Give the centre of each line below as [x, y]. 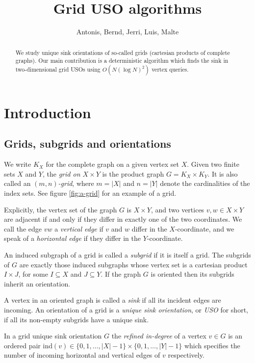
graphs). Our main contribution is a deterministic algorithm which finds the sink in [122, 61]
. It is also [223, 173]
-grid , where [76, 183]
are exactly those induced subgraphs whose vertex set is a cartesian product [133, 264]
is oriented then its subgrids [192, 274]
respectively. [186, 355]
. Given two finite [213, 164]
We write [18, 164]
